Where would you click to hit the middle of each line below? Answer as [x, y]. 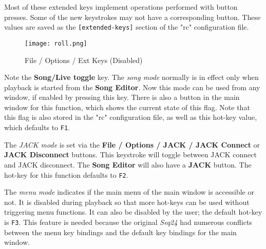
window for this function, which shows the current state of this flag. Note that [127, 107]
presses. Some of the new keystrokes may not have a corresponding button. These [132, 17]
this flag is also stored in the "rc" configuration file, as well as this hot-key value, [131, 117]
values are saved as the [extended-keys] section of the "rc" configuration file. [127, 27]
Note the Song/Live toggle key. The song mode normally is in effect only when [131, 77]
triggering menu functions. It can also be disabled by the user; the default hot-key [133, 212]
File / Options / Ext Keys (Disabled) [84, 60]
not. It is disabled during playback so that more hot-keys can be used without [127, 202]
